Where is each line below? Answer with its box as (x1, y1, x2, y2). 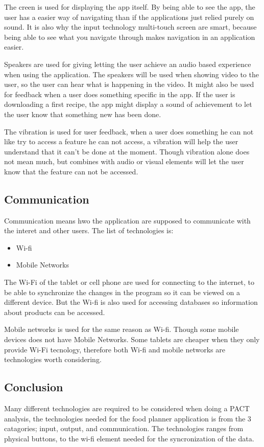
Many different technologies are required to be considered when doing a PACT (4, 403, 250, 414)
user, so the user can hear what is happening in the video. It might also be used (4, 79, 254, 90)
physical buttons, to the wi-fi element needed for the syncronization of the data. (4, 433, 254, 443)
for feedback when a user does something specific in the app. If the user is (4, 88, 235, 99)
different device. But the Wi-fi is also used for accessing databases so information (4, 297, 258, 307)
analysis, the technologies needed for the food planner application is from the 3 (4, 413, 251, 423)
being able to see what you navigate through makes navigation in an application (4, 31, 255, 42)
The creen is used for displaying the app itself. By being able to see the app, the (4, 2, 255, 12)
